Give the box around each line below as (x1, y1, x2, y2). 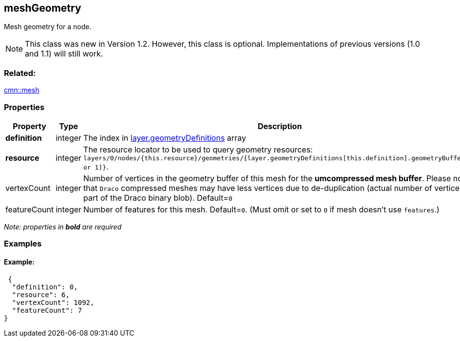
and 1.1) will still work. (25, 49, 103, 59)
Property (13, 121, 46, 131)
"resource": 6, (12, 290, 70, 299)
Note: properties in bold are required (4, 222, 122, 231)
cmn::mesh (4, 86, 39, 95)
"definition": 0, (12, 283, 78, 291)
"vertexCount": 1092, (12, 298, 95, 306)
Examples (4, 239, 42, 249)
